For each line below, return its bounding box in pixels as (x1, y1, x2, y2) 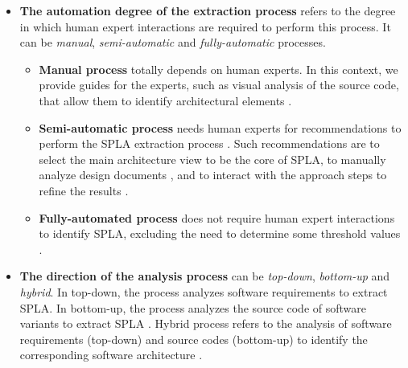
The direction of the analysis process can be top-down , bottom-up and (19, 268, 390, 284)
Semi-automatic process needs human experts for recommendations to (39, 119, 402, 136)
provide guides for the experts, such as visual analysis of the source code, (39, 76, 399, 93)
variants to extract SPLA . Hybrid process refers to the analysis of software (19, 315, 392, 332)
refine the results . (39, 182, 129, 198)
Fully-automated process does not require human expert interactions (39, 209, 395, 226)
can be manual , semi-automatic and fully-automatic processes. (19, 34, 326, 51)
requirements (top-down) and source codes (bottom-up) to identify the (19, 330, 368, 347)
